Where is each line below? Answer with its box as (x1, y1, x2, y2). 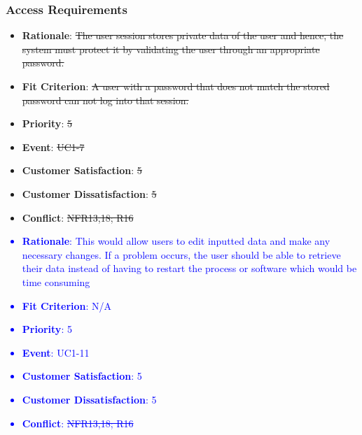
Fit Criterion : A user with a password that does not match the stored (22, 79, 330, 93)
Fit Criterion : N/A (22, 298, 112, 313)
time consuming (22, 274, 90, 289)
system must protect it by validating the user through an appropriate (22, 41, 320, 56)
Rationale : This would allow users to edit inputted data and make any (22, 234, 330, 248)
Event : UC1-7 (22, 139, 85, 154)
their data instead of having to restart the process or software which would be (22, 261, 357, 276)
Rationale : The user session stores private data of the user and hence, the (22, 28, 344, 43)
